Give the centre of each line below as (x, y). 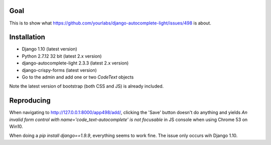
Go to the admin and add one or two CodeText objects (78, 77)
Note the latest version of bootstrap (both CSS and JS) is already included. (87, 86)
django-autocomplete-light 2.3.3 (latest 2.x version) (75, 63)
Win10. (16, 126)
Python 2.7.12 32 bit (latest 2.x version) (62, 56)
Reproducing (30, 101)
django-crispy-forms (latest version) (59, 70)
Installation (27, 37)
